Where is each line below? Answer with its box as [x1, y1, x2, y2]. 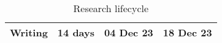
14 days [57, 25, 95, 39]
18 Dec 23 [163, 25, 212, 39]
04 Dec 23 [104, 25, 153, 39]
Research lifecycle [73, 1, 149, 15]
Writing [10, 25, 48, 39]
